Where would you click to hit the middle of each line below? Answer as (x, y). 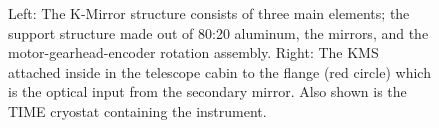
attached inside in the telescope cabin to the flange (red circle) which (219, 71)
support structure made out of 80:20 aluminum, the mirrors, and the (218, 32)
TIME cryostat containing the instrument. (137, 110)
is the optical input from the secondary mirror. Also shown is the (207, 91)
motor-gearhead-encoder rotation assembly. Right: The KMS (193, 52)
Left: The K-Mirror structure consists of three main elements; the (209, 13)
